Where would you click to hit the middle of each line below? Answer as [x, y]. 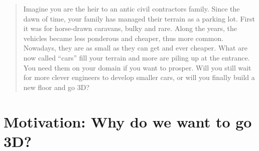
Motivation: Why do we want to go [128, 121]
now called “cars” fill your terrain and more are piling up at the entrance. [137, 57]
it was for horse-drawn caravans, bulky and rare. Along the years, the [130, 28]
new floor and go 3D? [56, 87]
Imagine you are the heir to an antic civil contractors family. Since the [132, 8]
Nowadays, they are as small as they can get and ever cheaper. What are [135, 48]
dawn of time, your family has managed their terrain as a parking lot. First [139, 18]
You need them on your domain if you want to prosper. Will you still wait [137, 67]
